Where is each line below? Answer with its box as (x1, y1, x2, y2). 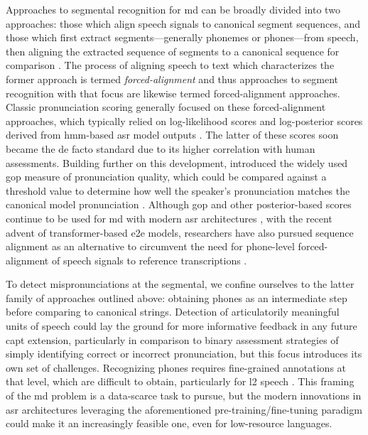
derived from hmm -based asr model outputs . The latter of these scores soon (6, 127, 339, 142)
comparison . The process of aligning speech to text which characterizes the (6, 58, 335, 72)
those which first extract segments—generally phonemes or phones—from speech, (6, 30, 359, 45)
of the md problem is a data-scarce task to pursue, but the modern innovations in (6, 388, 362, 403)
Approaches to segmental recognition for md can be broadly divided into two (6, 2, 340, 16)
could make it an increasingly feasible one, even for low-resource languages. (6, 416, 332, 431)
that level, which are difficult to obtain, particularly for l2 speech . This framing (6, 374, 355, 389)
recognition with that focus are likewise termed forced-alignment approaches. (6, 85, 340, 100)
